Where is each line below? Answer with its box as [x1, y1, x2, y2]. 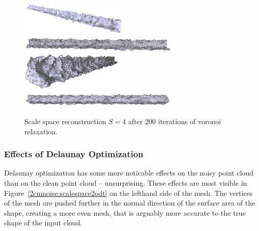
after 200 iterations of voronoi [128, 115, 221, 126]
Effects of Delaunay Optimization [4, 148, 143, 160]
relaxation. [24, 126, 58, 136]
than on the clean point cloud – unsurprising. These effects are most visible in [4, 177, 247, 188]
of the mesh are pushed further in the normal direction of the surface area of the [4, 197, 255, 208]
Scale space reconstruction [24, 115, 106, 126]
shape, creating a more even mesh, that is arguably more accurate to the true [4, 207, 246, 218]
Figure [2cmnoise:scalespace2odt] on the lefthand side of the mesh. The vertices [4, 187, 253, 198]
